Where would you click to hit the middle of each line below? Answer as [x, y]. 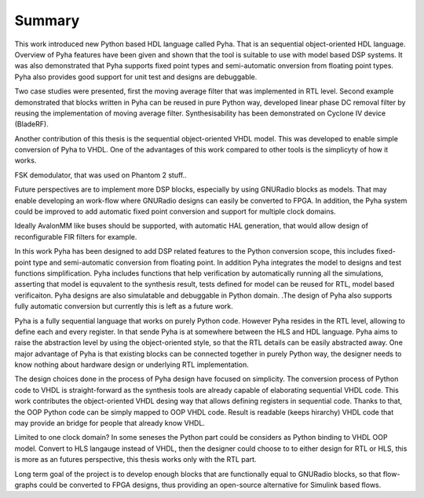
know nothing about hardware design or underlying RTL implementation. [132, 364]
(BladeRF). [31, 124]
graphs [26, 485]
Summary [47, 20]
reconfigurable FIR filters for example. [76, 236]
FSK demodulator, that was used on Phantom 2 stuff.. [101, 175]
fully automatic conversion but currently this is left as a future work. [124, 306]
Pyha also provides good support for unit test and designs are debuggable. [136, 77]
